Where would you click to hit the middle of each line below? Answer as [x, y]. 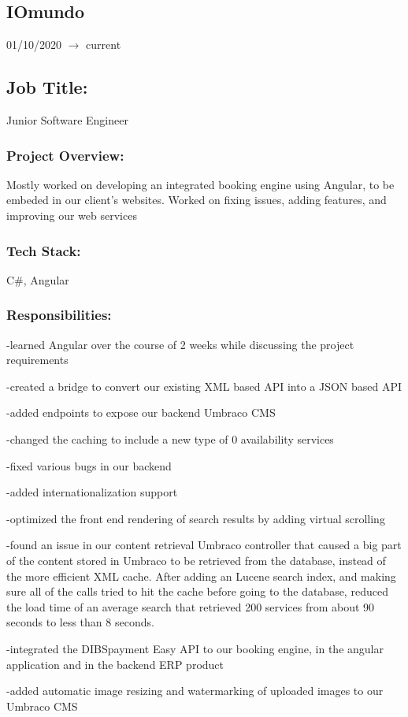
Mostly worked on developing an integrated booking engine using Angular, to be [200, 184]
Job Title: [47, 87]
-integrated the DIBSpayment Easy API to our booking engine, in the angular [195, 648]
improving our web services [72, 215]
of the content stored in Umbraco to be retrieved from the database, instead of [196, 560]
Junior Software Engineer [67, 120]
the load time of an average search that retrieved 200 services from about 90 [191, 606]
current [104, 45]
